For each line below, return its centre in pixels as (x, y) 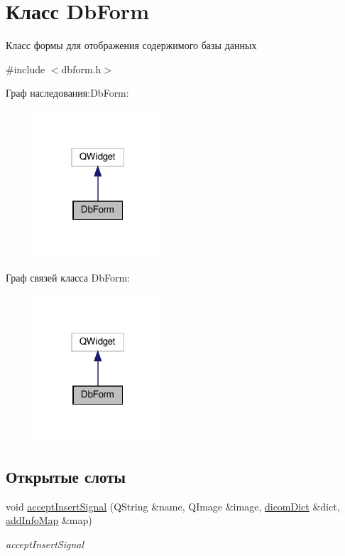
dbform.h (81, 69)
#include (26, 69)
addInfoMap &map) (49, 520)
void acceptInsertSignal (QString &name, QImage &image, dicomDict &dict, (173, 506)
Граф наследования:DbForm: (67, 93)
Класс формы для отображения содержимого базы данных (131, 45)
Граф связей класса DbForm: (68, 277)
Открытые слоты (66, 476)
